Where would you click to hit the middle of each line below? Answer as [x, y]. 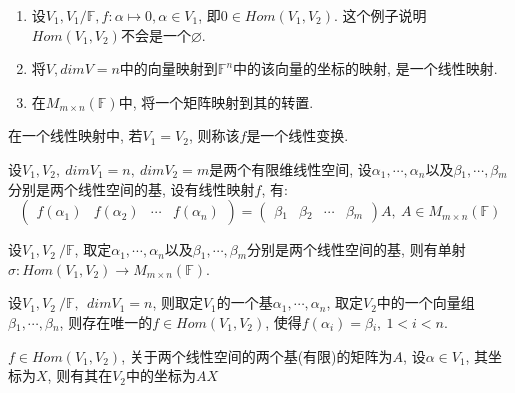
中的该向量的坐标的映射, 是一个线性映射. [365, 68]
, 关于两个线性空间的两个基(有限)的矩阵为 [257, 355]
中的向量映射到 [168, 68]
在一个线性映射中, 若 [75, 135]
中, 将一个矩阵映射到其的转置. [216, 101]
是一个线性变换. [297, 135]
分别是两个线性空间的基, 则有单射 [356, 249]
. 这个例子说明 [380, 15]
